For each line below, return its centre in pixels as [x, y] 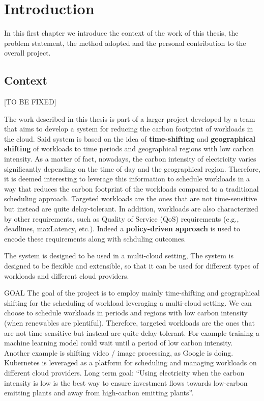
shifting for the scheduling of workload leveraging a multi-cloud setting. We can [128, 302]
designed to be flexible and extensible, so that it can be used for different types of [131, 266]
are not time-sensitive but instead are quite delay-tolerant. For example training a [132, 332]
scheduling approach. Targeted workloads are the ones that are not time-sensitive [131, 198]
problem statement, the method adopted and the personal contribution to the [125, 43]
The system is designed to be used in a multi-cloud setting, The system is [119, 256]
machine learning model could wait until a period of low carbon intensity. [119, 343]
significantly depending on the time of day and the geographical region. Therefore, [132, 168]
